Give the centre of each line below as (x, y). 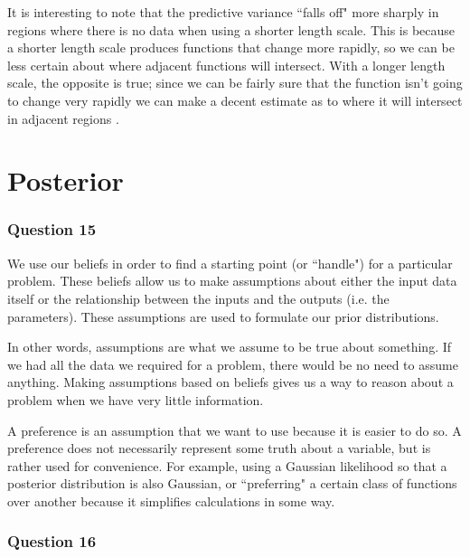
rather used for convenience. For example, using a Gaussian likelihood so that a (227, 465)
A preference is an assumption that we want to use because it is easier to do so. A (235, 430)
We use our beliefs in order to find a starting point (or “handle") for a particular (230, 263)
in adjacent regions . (63, 118)
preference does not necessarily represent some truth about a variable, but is (219, 448)
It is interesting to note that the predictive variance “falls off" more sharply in (223, 12)
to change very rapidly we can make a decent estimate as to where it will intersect (235, 100)
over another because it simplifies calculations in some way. (171, 500)
